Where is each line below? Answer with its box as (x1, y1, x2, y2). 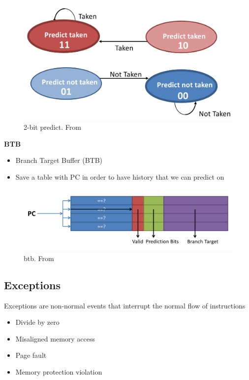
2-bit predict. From (24, 122, 81, 132)
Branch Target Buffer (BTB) (15, 155, 103, 165)
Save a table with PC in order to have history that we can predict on (15, 171, 224, 182)
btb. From (24, 253, 54, 263)
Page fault (15, 350, 47, 360)
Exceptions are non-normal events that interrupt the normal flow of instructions (4, 300, 246, 310)
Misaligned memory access (15, 333, 95, 343)
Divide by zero (15, 317, 60, 327)
